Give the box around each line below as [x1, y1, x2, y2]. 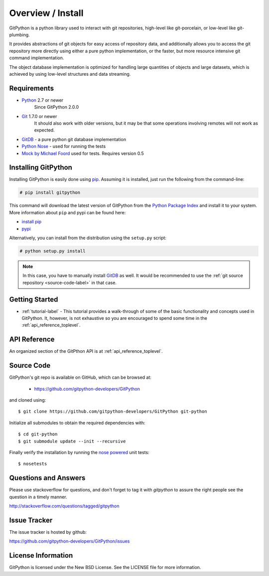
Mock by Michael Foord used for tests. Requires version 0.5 [21, 150, 144, 156]
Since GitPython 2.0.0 [34, 104, 79, 110]
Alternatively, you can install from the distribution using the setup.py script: [9, 235, 167, 241]
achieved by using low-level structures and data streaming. [9, 71, 131, 77]
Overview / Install [9, 7, 84, 18]
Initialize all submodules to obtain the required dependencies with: [9, 420, 145, 426]
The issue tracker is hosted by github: [9, 529, 87, 535]
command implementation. [9, 55, 64, 61]
